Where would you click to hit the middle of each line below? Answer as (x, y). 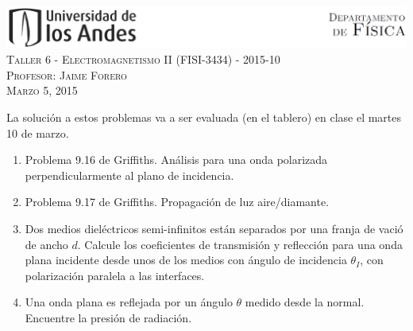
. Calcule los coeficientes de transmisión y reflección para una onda (240, 244)
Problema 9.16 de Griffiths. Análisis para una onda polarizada (176, 160)
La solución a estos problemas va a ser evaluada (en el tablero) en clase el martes (204, 117)
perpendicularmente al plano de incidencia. (129, 175)
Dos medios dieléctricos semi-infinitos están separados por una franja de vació (214, 228)
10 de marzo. (38, 132)
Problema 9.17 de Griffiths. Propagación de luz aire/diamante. (177, 202)
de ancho (46, 244)
